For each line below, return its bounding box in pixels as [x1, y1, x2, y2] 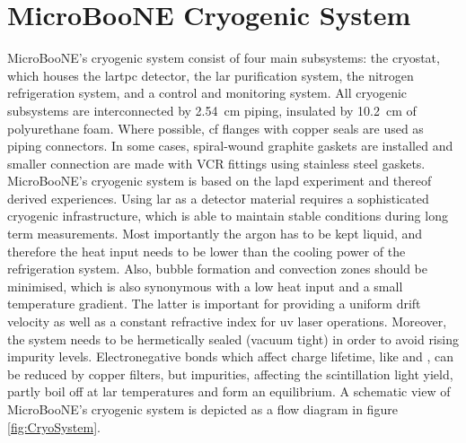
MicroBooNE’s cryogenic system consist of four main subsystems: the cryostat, [7, 48, 440, 67]
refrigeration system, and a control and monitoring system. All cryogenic [7, 83, 408, 102]
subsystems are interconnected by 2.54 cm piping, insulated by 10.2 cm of [7, 100, 417, 119]
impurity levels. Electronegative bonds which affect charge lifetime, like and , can [7, 347, 454, 366]
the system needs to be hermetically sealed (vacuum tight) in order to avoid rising [7, 329, 459, 348]
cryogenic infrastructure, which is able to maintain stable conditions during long [7, 206, 448, 225]
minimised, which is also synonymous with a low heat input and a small [7, 276, 403, 295]
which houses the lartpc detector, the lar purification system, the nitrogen [7, 65, 414, 84]
